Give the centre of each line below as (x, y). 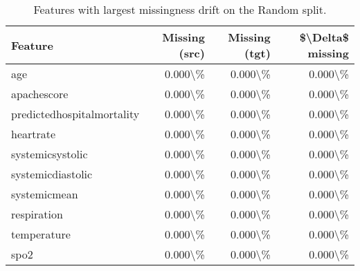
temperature (41, 234)
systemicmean (45, 194)
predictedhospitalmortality (75, 114)
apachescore (40, 94)
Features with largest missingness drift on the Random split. (180, 9)
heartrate (34, 134)
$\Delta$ (324, 37)
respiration (37, 214)
